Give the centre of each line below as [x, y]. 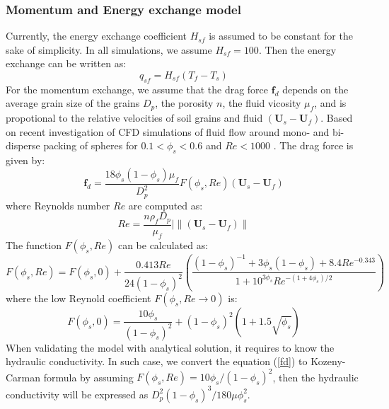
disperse [23, 145]
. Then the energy [297, 49]
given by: [25, 160]
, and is [330, 103]
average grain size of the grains [73, 103]
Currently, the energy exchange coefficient [96, 36]
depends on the [315, 89]
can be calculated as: [163, 244]
